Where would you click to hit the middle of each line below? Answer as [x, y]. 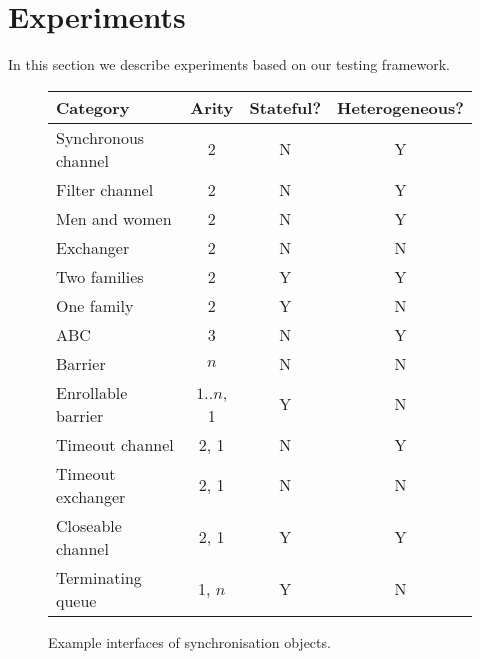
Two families [100, 276]
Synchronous [100, 137]
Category [93, 107]
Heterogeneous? [400, 107]
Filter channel [105, 189]
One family [95, 305]
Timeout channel [115, 444]
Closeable [89, 525]
